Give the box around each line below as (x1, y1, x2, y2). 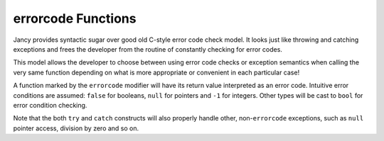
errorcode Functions (13, 11, 137, 26)
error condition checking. (13, 101, 87, 109)
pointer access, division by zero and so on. (13, 124, 139, 132)
